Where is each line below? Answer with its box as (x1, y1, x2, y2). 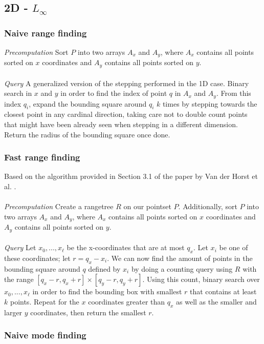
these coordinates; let (4, 253, 71, 264)
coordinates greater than (88, 296, 165, 307)
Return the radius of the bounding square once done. (4, 129, 170, 139)
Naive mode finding (4, 329, 86, 341)
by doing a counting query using (131, 263, 233, 274)
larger (4, 307, 23, 317)
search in (4, 88, 32, 98)
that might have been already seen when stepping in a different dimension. (4, 118, 238, 129)
